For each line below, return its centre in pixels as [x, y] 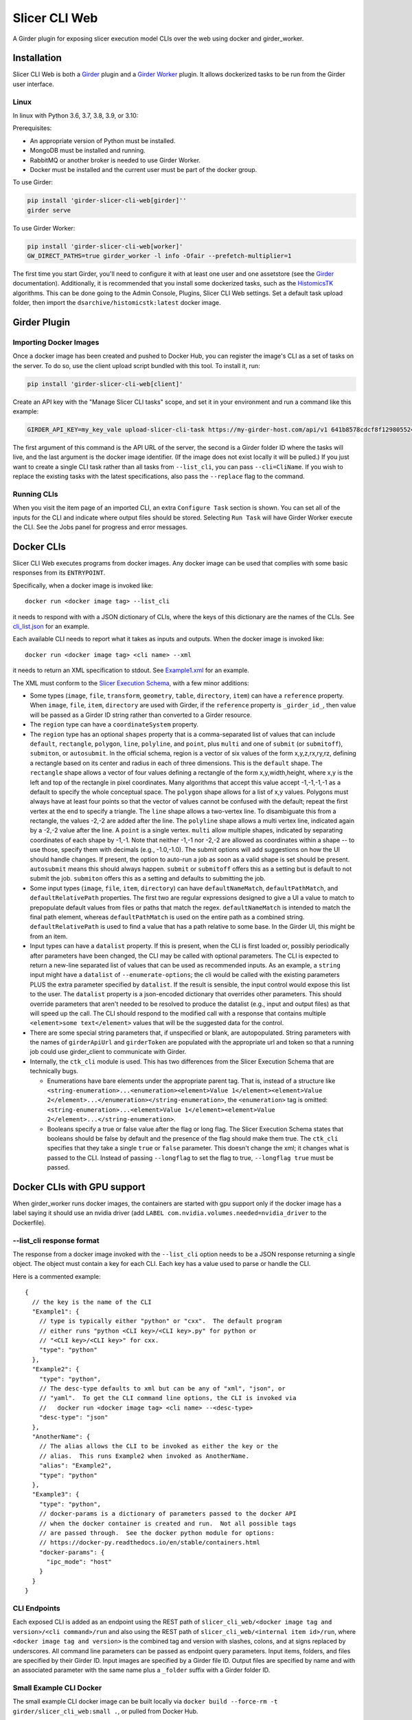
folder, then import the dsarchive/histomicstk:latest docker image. [117, 303]
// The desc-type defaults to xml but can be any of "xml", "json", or [162, 1389]
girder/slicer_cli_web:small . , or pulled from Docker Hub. [105, 1711]
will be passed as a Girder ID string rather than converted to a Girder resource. [141, 715]
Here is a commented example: [57, 1276]
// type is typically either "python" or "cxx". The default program [160, 1321]
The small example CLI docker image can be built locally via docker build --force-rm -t [145, 1701]
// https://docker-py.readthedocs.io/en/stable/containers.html [149, 1542]
